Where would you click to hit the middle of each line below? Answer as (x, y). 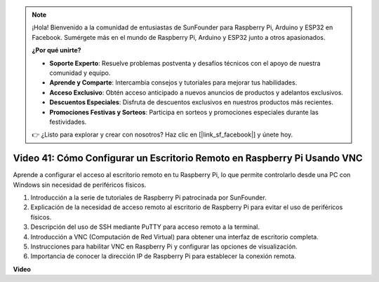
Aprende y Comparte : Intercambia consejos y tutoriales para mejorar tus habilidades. (173, 83)
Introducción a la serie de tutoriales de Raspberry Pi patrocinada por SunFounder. (148, 197)
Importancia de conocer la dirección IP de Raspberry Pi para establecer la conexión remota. (163, 256)
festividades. (68, 122)
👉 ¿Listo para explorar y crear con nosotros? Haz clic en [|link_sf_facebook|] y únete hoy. (162, 135)
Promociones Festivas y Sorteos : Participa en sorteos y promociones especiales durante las (184, 112)
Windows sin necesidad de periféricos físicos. (80, 185)
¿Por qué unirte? (56, 50)
